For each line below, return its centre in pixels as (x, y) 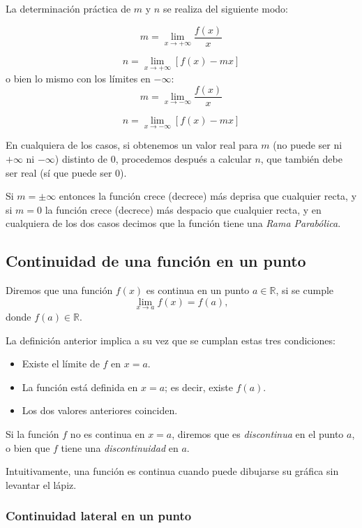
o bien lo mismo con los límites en (78, 78)
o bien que (28, 447)
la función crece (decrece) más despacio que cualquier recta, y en (183, 209)
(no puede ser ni (308, 145)
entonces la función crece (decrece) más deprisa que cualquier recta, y (208, 196)
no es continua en (107, 433)
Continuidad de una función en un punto (156, 261)
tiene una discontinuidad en (120, 447)
